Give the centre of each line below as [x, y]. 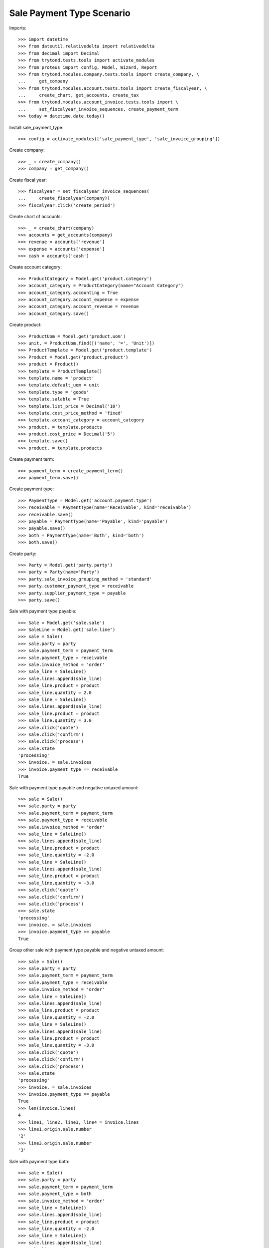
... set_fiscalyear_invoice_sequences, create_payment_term [98, 109]
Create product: [25, 325]
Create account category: [36, 267]
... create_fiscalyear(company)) [64, 198]
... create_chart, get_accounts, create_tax [78, 95]
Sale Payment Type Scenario [70, 13]
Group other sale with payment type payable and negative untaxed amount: [87, 950]
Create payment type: [32, 489]
